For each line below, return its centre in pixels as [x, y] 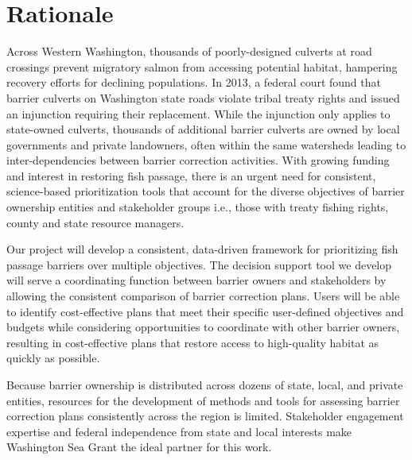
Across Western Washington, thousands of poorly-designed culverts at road [189, 51]
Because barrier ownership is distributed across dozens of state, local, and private [205, 385]
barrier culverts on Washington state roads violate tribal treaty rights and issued [203, 97]
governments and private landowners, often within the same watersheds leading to [206, 144]
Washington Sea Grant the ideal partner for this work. [139, 447]
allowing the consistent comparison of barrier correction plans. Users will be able [203, 296]
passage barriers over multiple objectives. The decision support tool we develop [199, 264]
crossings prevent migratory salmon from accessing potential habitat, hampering [202, 66]
